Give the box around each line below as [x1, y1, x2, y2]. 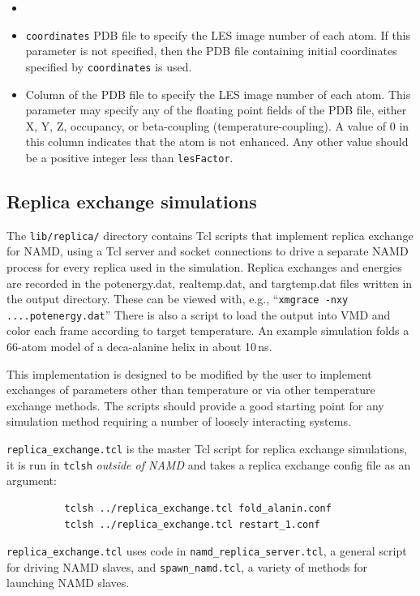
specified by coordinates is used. [25, 58, 192, 75]
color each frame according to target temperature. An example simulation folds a [6, 322, 409, 339]
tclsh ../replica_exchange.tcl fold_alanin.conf [64, 502, 332, 514]
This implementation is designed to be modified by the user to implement [6, 365, 372, 382]
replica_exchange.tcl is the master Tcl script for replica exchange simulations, [6, 440, 408, 457]
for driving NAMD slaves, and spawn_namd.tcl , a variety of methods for [6, 558, 368, 575]
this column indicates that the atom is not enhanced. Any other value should [25, 133, 409, 150]
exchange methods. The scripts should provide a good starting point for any [6, 397, 384, 414]
